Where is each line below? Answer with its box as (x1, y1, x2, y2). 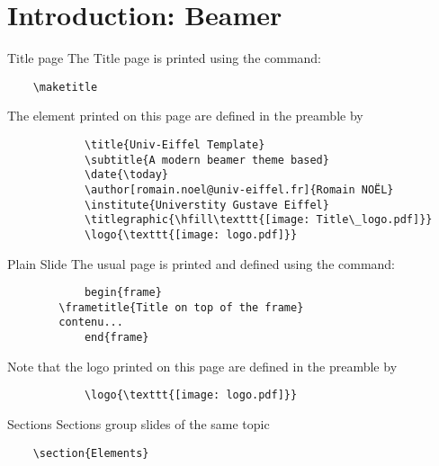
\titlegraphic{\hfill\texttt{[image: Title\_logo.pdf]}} (84, 213, 433, 227)
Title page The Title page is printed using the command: (7, 49, 322, 67)
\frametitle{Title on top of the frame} (58, 300, 304, 314)
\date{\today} (84, 168, 168, 182)
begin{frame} (84, 286, 162, 300)
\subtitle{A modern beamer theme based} (84, 153, 329, 166)
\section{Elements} (32, 446, 149, 460)
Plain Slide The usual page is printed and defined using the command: (7, 254, 396, 273)
